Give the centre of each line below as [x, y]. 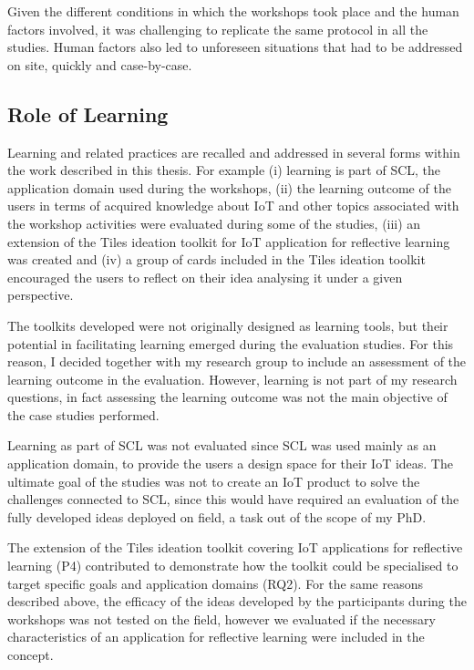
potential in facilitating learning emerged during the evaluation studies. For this [231, 343]
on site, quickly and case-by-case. [100, 64]
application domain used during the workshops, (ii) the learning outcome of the [229, 187]
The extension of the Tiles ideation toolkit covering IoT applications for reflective [235, 547]
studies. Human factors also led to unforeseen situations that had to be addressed [235, 47]
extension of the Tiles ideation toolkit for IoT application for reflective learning [229, 241]
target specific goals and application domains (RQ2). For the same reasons [215, 583]
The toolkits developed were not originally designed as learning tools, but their [228, 325]
